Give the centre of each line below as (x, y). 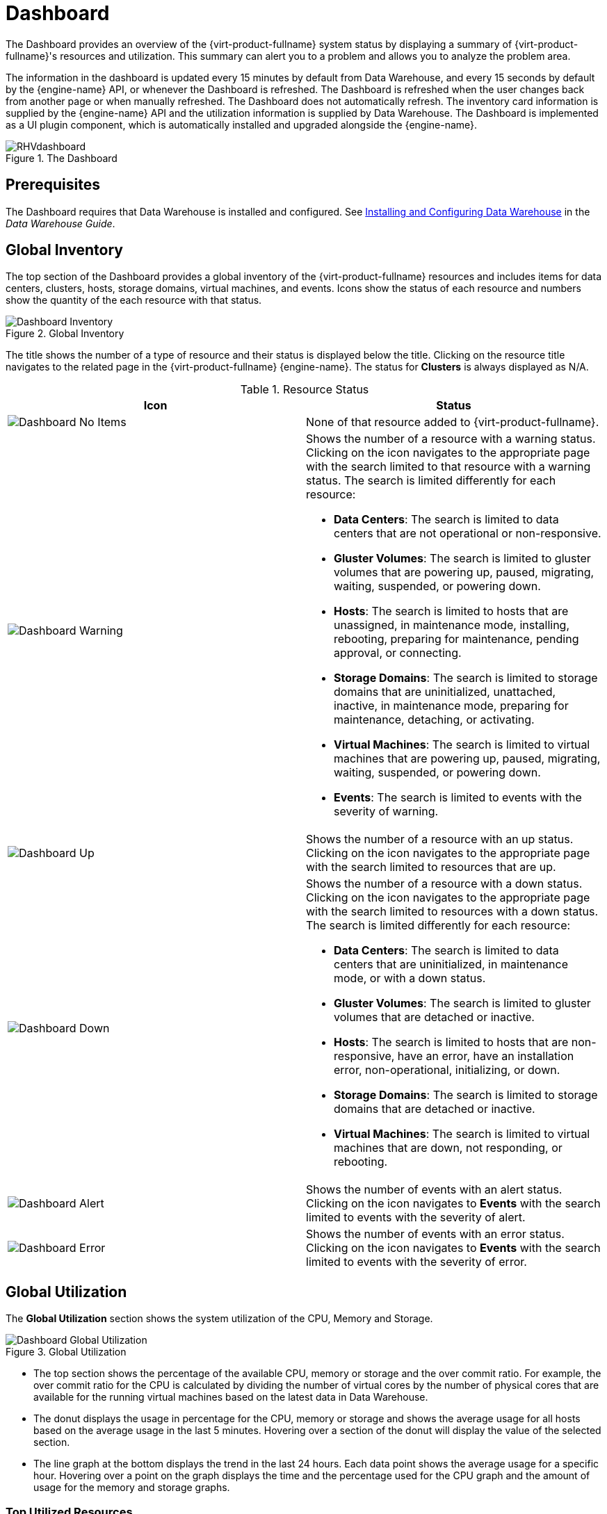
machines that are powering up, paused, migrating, (467, 759)
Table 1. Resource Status (305, 390)
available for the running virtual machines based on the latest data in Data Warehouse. (231, 1397)
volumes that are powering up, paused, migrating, (464, 572)
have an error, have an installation (486, 1056)
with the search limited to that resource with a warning (448, 467)
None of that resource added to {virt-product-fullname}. (453, 422)
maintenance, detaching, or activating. (434, 720)
